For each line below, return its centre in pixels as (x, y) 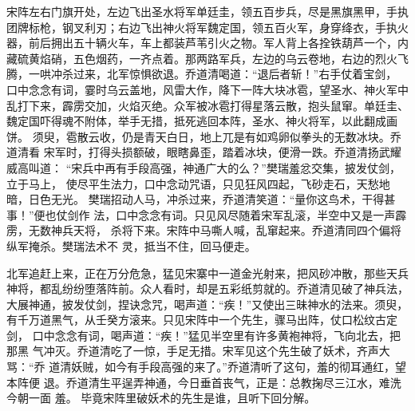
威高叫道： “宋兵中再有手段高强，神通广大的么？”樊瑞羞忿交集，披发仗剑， (204, 167)
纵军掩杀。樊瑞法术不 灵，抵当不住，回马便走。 (131, 245)
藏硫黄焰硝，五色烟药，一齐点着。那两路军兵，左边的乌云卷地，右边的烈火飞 (207, 58)
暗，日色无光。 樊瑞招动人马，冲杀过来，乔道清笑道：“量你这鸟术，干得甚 (201, 199)
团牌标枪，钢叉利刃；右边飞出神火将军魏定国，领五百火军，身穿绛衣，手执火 (207, 27)
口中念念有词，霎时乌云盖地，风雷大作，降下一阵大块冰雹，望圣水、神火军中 (207, 89)
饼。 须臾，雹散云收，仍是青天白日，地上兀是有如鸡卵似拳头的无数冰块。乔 (204, 136)
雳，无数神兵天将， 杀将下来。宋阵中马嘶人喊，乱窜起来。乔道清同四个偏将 (204, 230)
